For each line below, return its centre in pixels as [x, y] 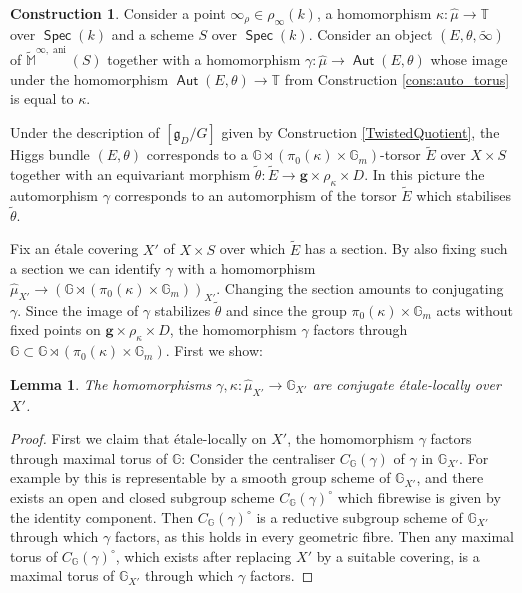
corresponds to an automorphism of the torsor [255, 195]
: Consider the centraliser [258, 457]
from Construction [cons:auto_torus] [397, 78]
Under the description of [85, 131]
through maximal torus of [89, 457]
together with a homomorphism [204, 59]
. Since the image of [78, 309]
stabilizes [182, 309]
